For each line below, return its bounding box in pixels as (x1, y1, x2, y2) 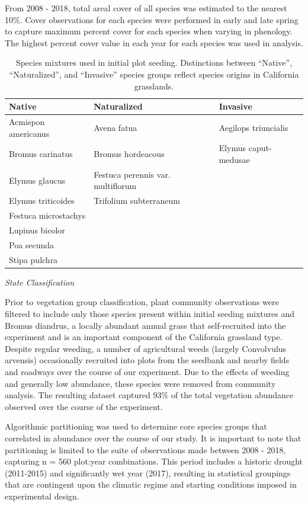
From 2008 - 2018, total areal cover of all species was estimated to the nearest (5, 2, 287, 14)
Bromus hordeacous (94, 148, 165, 160)
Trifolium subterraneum (94, 194, 180, 207)
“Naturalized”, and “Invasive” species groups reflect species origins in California (9, 68, 299, 80)
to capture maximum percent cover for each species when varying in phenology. (5, 25, 293, 37)
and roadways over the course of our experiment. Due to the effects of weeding (5, 365, 290, 377)
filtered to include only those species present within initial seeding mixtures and (5, 307, 295, 319)
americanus (9, 127, 50, 139)
